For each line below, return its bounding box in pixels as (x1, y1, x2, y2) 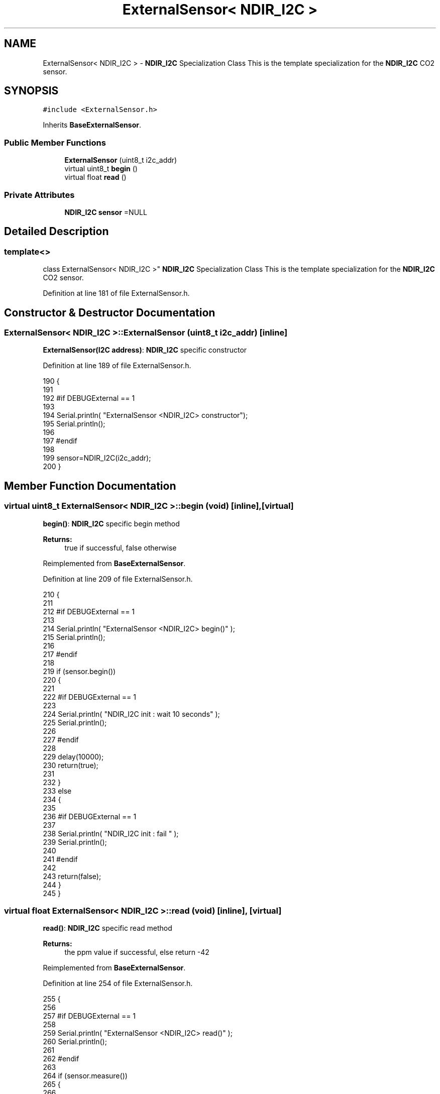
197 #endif (43, 436, 77, 446)
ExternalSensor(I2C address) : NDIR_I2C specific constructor (43, 346, 247, 355)
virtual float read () (64, 173, 127, 182)
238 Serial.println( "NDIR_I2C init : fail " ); (43, 829, 179, 838)
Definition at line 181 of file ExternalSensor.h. (43, 289, 190, 298)
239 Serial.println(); (43, 837, 107, 846)
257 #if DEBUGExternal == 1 (43, 1012, 136, 1021)
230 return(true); (43, 760, 98, 770)
